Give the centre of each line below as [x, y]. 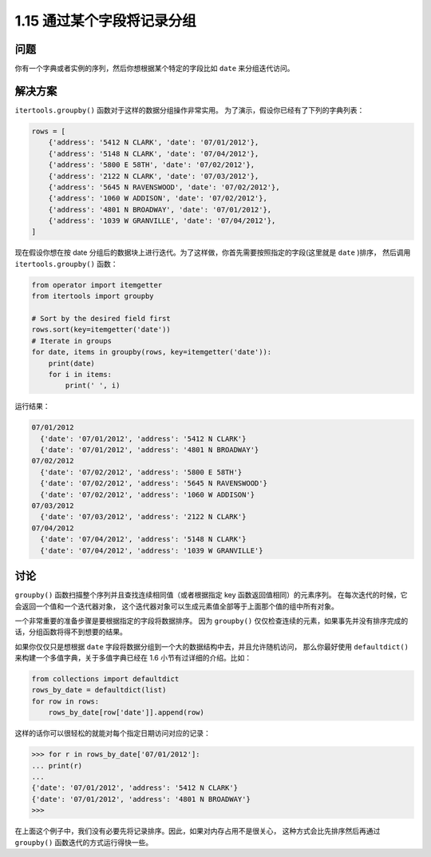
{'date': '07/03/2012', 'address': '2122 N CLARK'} [143, 517]
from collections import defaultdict [105, 679]
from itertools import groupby [93, 296]
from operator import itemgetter [97, 285]
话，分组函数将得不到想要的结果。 [71, 632]
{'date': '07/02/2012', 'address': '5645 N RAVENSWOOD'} [154, 484]
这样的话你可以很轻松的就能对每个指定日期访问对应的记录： [113, 733]
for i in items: [80, 374]
